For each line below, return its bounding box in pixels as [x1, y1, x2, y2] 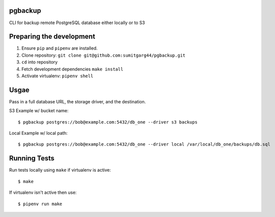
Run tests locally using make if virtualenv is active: [9, 167, 111, 173]
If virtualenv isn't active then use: [9, 189, 77, 195]
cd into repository [21, 59, 58, 65]
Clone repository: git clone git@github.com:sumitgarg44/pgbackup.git [21, 52, 186, 58]
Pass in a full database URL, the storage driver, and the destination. [9, 98, 146, 104]
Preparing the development [9, 32, 96, 41]
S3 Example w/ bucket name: [9, 108, 69, 114]
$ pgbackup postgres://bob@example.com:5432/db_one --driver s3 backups [18, 119, 197, 125]
